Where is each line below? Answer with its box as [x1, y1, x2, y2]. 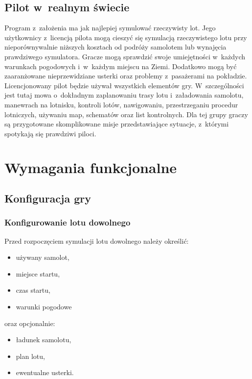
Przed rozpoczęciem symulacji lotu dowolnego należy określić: [4, 235, 189, 246]
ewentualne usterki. [16, 367, 74, 378]
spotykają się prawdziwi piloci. [4, 128, 96, 138]
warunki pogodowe [16, 302, 72, 312]
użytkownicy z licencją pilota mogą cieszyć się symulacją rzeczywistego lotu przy [4, 32, 247, 42]
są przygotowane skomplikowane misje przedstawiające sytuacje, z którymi [4, 119, 229, 129]
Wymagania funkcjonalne [4, 157, 177, 177]
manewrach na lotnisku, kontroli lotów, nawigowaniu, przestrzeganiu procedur [4, 99, 238, 109]
